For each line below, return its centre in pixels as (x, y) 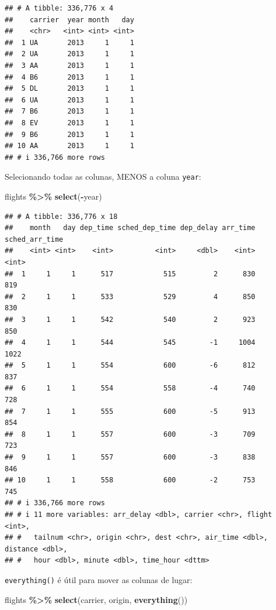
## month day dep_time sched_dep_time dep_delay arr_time (130, 228)
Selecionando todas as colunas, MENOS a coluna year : (103, 177)
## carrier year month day (69, 20)
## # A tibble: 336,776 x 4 (59, 8)
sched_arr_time (34, 239)
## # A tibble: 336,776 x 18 (61, 216)
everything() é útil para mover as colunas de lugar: (99, 579)
